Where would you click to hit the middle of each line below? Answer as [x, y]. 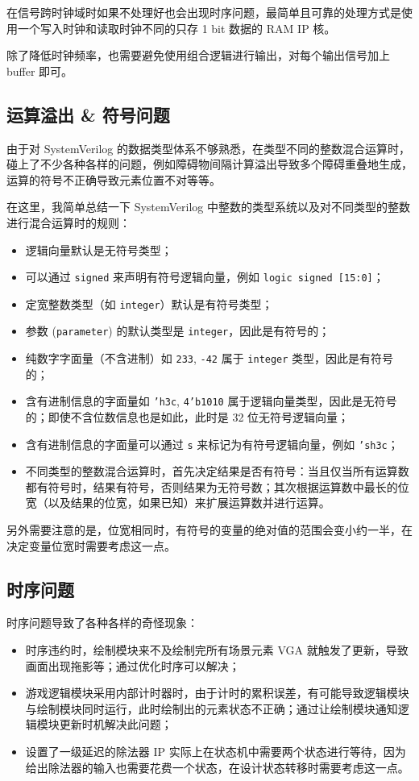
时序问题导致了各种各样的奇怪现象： [102, 623]
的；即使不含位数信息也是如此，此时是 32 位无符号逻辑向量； [187, 417]
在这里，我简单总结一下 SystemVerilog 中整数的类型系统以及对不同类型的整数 [209, 207]
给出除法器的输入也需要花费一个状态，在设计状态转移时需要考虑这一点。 [217, 767]
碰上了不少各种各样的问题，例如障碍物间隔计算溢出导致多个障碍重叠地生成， [209, 164]
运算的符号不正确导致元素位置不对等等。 [114, 179]
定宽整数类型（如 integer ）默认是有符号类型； [149, 303]
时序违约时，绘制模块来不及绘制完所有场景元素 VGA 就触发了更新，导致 [217, 650]
